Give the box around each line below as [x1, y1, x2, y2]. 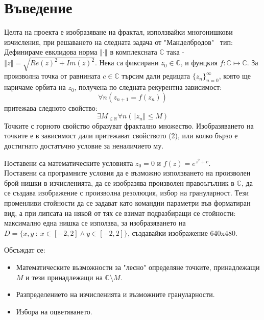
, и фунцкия [180, 57, 218, 68]
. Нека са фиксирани [94, 57, 159, 68]
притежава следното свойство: [4, 102, 98, 113]
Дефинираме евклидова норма [4, 46, 98, 57]
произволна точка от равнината [4, 70, 101, 81]
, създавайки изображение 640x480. [128, 227, 237, 238]
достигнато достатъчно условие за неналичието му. [4, 140, 164, 151]
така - [166, 46, 184, 57]
